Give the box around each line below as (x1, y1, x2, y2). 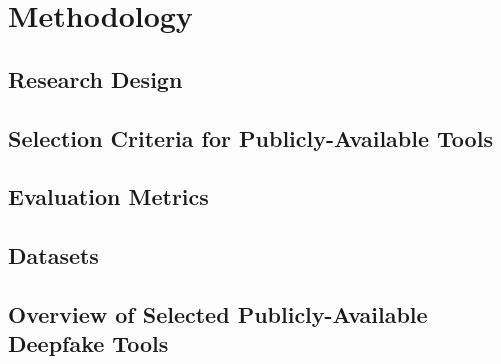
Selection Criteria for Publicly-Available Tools (8, 122, 493, 153)
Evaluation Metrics (8, 181, 209, 212)
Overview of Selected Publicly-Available (8, 298, 428, 329)
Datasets (8, 240, 99, 271)
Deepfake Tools (8, 328, 169, 359)
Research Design (8, 63, 183, 94)
